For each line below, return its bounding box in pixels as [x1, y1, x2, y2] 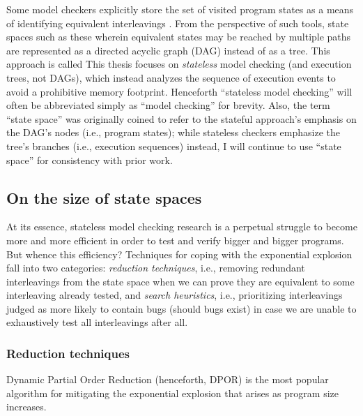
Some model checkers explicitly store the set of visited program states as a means [6, 2, 354, 16]
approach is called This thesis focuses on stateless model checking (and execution [6, 57, 352, 71]
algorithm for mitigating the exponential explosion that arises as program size [6, 385, 339, 400]
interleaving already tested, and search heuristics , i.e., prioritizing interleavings [6, 288, 343, 302]
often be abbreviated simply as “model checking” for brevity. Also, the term [6, 98, 330, 112]
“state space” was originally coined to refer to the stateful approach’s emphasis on [6, 111, 357, 126]
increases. [6, 399, 47, 414]
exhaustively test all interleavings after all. [6, 315, 188, 329]
